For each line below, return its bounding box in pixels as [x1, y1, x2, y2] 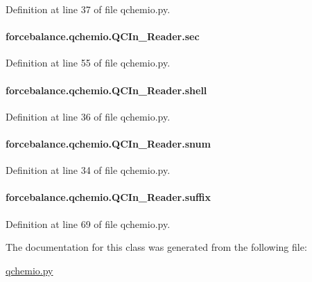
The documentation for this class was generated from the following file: [6, 240, 307, 254]
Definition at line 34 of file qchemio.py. [6, 163, 171, 177]
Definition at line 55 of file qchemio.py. [6, 55, 171, 70]
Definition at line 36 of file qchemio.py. [6, 109, 171, 123]
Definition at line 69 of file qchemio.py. [6, 216, 171, 231]
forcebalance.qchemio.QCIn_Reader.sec [6, 29, 200, 44]
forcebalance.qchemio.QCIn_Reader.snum [6, 136, 211, 150]
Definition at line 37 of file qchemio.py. [6, 2, 171, 16]
